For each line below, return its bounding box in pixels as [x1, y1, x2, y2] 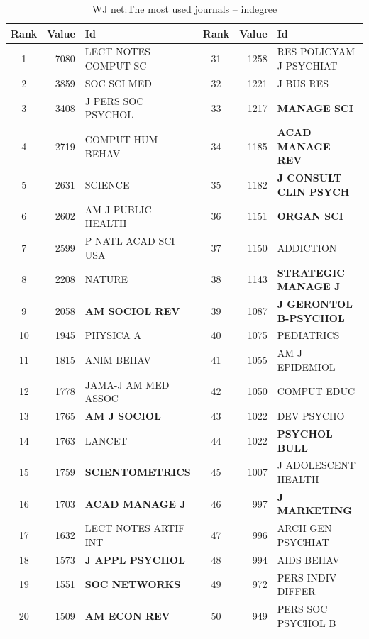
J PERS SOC [84, 93, 144, 108]
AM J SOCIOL [84, 409, 161, 423]
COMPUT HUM [84, 131, 158, 146]
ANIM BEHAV [84, 352, 151, 367]
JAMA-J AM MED [84, 377, 170, 391]
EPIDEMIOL [277, 359, 336, 374]
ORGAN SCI [277, 209, 343, 223]
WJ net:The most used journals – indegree [92, 1, 277, 16]
